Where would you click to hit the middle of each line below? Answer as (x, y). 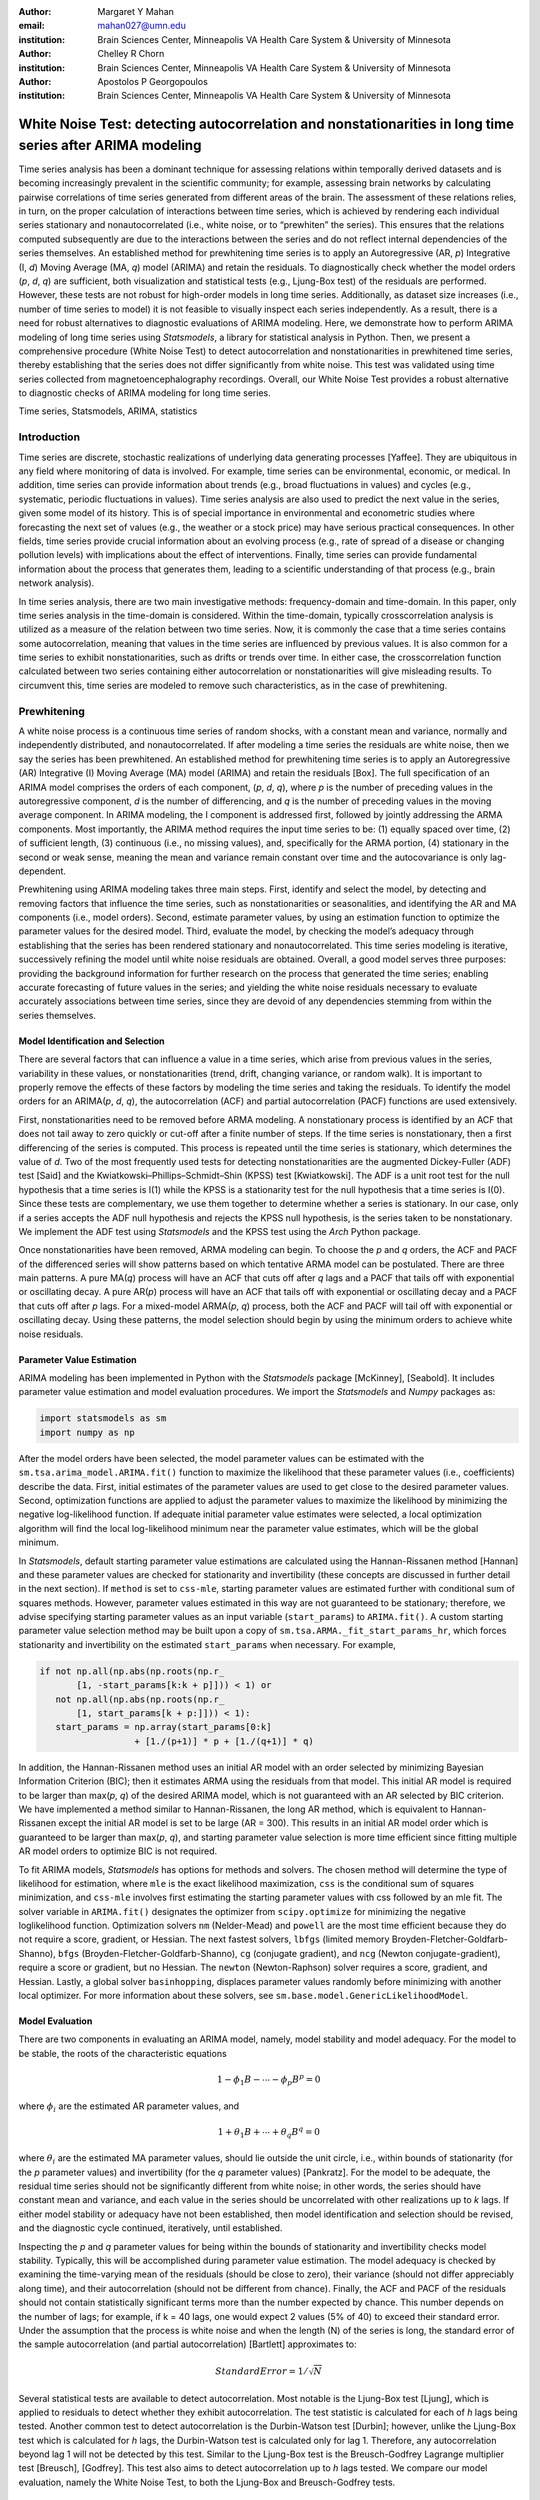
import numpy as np (87, 1432)
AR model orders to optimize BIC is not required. (118, 1851)
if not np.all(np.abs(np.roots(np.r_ (132, 1671)
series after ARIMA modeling (110, 145)
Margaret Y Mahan (136, 11)
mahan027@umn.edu (142, 26)
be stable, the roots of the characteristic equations (122, 2053)
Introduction (49, 437)
